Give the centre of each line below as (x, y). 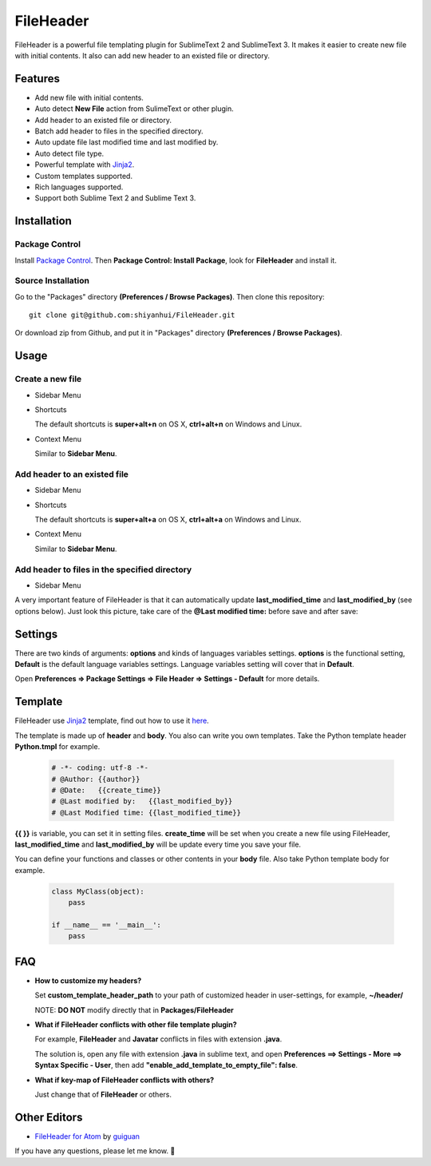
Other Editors (49, 1117)
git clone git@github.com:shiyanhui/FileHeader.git (132, 315)
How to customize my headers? (88, 980)
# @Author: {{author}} (96, 779)
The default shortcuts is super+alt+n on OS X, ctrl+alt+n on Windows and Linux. (168, 424)
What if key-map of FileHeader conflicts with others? (125, 1080)
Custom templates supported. (84, 176)
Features (37, 79)
